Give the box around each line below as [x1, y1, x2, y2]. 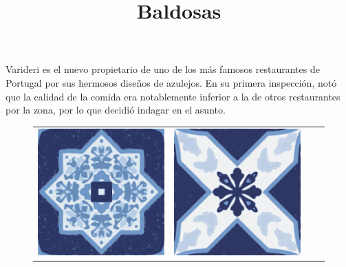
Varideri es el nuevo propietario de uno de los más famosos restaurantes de [6, 62, 320, 76]
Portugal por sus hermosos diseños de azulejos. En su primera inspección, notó [6, 75, 337, 89]
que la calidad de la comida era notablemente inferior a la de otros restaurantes [6, 89, 340, 103]
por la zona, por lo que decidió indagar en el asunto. [6, 103, 226, 117]
